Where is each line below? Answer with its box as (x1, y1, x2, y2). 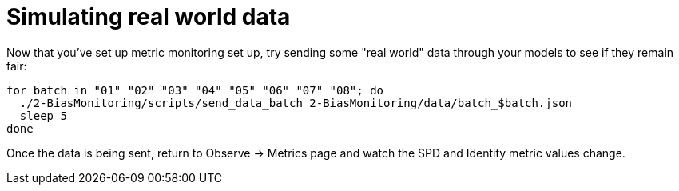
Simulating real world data (6, 3, 291, 30)
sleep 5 (19, 109, 67, 122)
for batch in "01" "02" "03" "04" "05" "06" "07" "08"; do (6, 83, 384, 97)
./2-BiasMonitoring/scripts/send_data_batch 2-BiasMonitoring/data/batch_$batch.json (19, 96, 573, 109)
